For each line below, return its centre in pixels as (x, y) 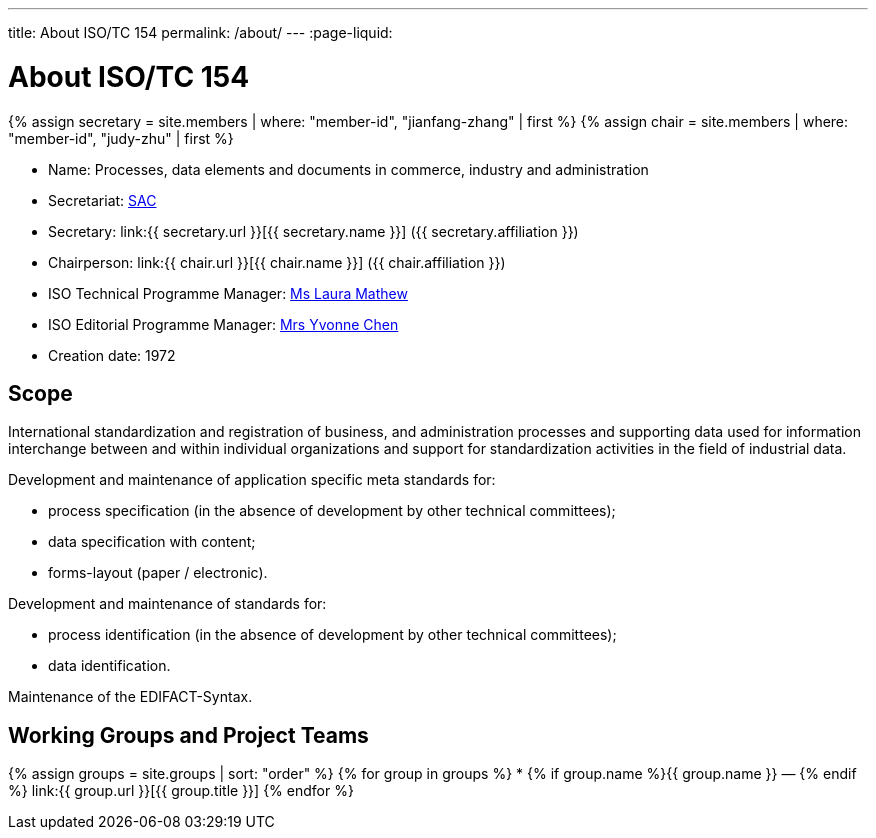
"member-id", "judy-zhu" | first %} (121, 138)
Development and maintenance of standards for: (167, 604)
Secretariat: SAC (102, 200)
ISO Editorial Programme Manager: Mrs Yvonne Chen (223, 324)
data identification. (109, 666)
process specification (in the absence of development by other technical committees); (332, 511)
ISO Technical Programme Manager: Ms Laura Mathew (228, 293)
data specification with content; (152, 542)
